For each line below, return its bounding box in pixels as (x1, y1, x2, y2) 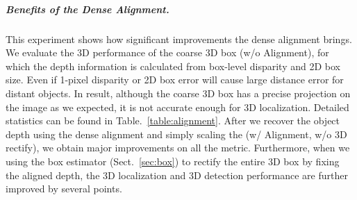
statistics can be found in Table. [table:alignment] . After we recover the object (6, 113, 340, 128)
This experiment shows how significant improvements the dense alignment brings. (6, 31, 352, 46)
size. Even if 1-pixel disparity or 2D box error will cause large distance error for (6, 72, 344, 87)
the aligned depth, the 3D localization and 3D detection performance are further (6, 167, 348, 182)
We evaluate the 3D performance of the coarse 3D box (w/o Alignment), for (6, 45, 329, 60)
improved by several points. (6, 181, 122, 196)
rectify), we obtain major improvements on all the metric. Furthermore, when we (6, 140, 350, 155)
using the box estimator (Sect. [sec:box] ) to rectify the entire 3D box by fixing (6, 153, 340, 168)
